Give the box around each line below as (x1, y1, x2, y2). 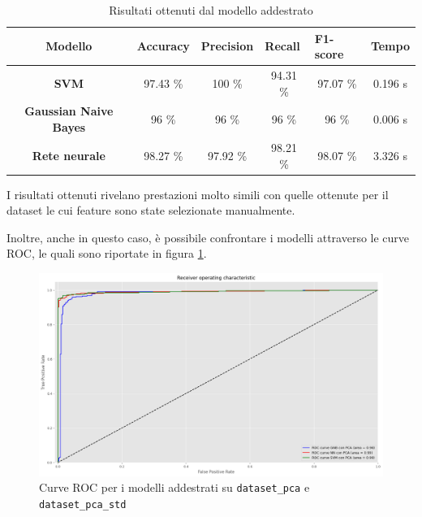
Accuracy (136, 37, 190, 54)
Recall (265, 37, 300, 54)
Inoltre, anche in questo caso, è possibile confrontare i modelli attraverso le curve (6, 228, 410, 245)
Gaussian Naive (24, 102, 114, 119)
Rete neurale (32, 146, 105, 163)
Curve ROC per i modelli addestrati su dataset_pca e (39, 479, 310, 496)
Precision (200, 37, 254, 54)
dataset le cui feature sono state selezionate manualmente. (6, 202, 295, 219)
